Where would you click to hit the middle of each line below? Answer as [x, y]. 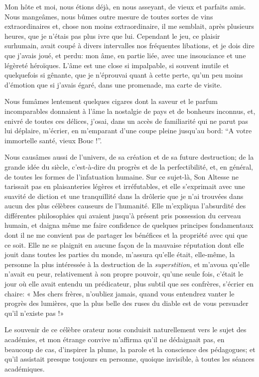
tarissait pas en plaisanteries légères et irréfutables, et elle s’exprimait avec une [125, 186]
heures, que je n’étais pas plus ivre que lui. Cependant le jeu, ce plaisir [112, 36]
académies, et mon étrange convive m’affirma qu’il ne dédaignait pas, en [115, 339]
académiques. [25, 368]
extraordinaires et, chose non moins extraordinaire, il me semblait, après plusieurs [129, 26]
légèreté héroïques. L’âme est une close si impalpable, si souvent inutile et [117, 65]
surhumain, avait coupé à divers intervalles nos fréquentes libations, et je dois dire [129, 46]
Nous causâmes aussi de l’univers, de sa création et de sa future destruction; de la [129, 157]
